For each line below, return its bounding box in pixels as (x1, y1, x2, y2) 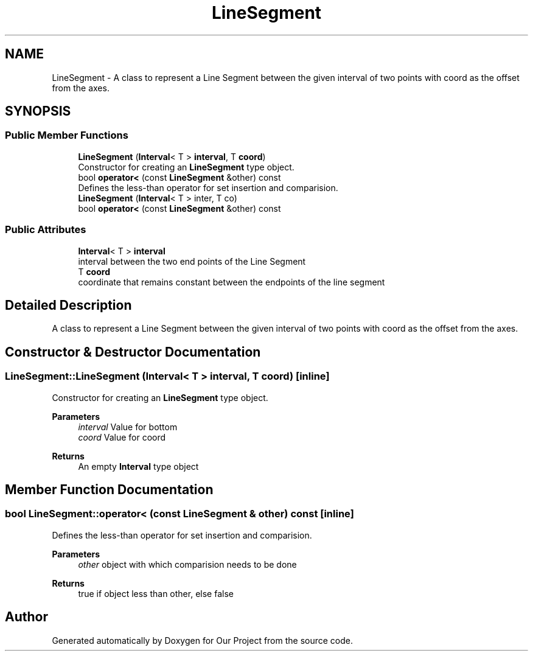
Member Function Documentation (5, 482, 214, 498)
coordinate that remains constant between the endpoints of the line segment (78, 276, 385, 287)
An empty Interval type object (78, 461, 199, 472)
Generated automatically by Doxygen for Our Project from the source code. (52, 635, 354, 646)
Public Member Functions (5, 129, 128, 142)
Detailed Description (5, 297, 132, 313)
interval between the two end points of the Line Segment (78, 256, 306, 267)
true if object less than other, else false (78, 588, 234, 599)
